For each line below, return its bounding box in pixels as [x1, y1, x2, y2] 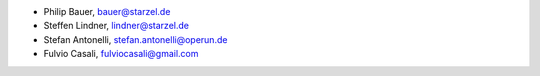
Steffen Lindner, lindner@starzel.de [43, 20, 190, 32]
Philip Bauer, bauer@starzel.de [43, 6, 171, 17]
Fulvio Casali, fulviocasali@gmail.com [43, 48, 199, 60]
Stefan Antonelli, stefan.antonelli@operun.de [43, 33, 228, 45]
